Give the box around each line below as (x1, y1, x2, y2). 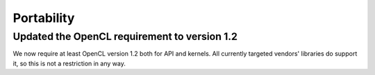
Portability (12, 10, 75, 25)
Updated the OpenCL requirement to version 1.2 (12, 30, 237, 43)
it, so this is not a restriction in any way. (12, 59, 126, 67)
